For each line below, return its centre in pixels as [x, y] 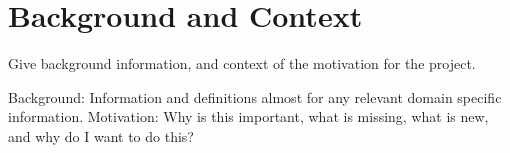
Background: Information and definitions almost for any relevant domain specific [255, 96]
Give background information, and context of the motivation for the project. [242, 63]
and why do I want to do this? [101, 135]
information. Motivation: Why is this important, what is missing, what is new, [248, 116]
